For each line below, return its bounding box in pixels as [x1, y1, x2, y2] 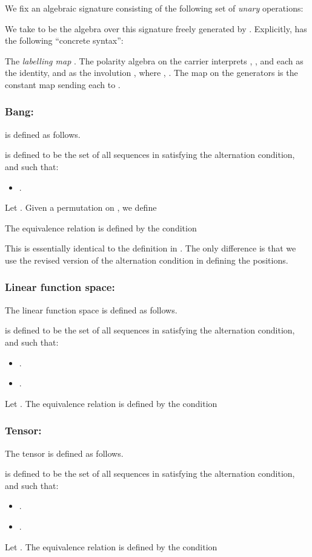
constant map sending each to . [5, 78, 121, 91]
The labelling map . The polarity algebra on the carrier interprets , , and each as [5, 54, 304, 67]
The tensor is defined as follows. [5, 446, 124, 459]
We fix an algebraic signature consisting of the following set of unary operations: [5, 2, 304, 14]
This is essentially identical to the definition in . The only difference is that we [5, 242, 296, 255]
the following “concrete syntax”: [5, 34, 124, 47]
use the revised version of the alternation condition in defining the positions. [5, 253, 288, 266]
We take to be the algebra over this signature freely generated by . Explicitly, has [5, 22, 307, 35]
